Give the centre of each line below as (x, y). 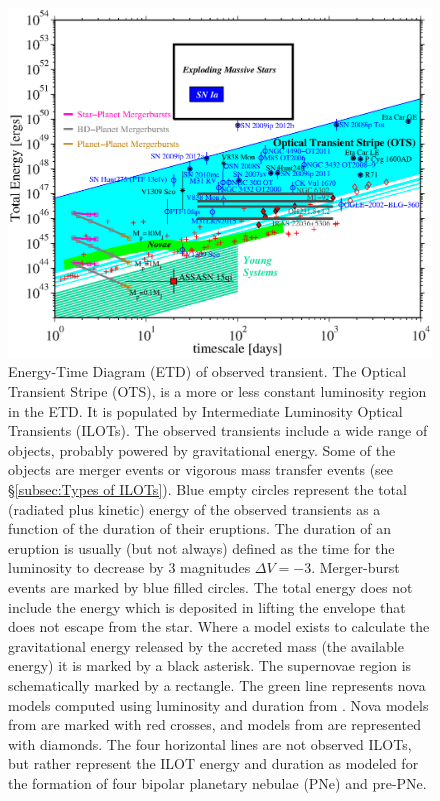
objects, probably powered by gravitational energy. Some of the (202, 449)
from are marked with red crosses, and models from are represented (214, 724)
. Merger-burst (355, 567)
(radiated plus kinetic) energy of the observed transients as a (194, 508)
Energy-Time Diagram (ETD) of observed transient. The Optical (207, 371)
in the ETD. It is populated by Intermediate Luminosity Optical (205, 410)
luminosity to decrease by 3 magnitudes (129, 567)
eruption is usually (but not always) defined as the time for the (201, 547)
